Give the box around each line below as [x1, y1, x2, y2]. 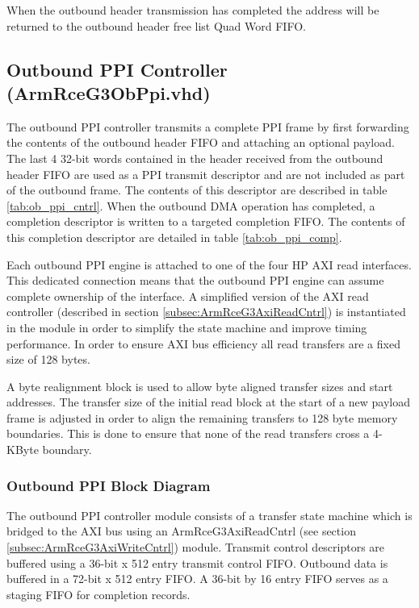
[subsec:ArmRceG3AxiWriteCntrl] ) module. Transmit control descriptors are [6, 539, 385, 556]
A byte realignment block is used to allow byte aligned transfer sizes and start [6, 377, 393, 394]
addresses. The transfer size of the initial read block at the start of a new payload [6, 394, 410, 410]
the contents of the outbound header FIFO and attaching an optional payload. [6, 134, 395, 151]
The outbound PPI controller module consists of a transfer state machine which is [6, 506, 413, 523]
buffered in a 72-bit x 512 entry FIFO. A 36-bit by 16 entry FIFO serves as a [6, 570, 388, 587]
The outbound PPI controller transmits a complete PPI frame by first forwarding [6, 118, 409, 135]
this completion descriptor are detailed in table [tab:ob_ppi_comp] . [6, 228, 342, 245]
